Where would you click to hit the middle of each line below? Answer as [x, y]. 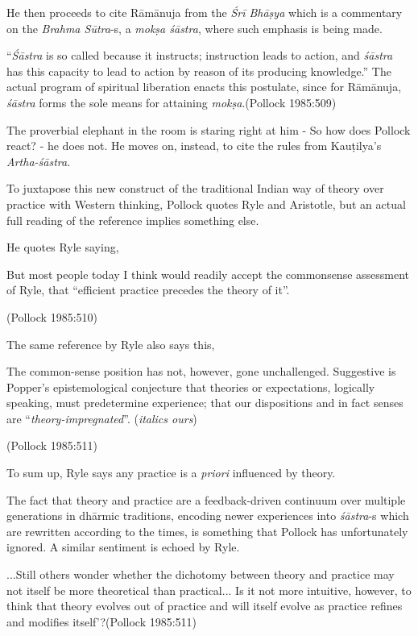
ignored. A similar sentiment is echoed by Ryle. [123, 547]
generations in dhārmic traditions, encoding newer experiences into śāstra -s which [208, 515]
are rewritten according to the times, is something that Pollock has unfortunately [207, 531]
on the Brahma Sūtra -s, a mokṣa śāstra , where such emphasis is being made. [195, 28]
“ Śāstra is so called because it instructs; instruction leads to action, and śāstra [200, 55]
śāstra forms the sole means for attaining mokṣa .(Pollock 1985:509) [172, 102]
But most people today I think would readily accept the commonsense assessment [208, 274]
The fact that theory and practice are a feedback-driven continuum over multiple [206, 499]
